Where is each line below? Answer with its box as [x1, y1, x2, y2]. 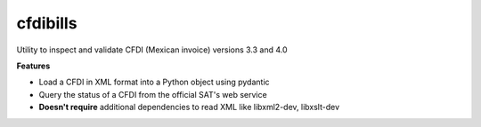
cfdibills [16, 13, 77, 33]
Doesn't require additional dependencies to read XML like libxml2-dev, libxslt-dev [38, 102, 340, 113]
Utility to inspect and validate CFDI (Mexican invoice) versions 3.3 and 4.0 [16, 44, 289, 55]
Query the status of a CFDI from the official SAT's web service [38, 89, 267, 99]
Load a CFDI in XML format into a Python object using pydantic [38, 76, 271, 88]
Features [16, 60, 51, 71]
